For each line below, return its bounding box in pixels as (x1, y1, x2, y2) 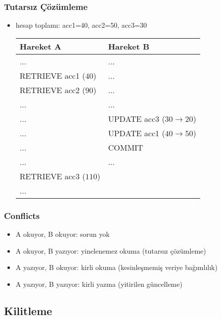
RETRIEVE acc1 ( (19, 69, 86, 81)
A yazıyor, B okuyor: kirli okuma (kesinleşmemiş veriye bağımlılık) (15, 262, 218, 272)
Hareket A (19, 40, 61, 52)
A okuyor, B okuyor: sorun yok (15, 229, 110, 239)
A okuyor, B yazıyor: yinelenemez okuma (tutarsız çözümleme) (15, 245, 206, 256)
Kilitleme (4, 303, 52, 318)
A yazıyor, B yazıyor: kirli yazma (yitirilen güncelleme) (15, 278, 182, 289)
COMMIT (108, 141, 143, 153)
